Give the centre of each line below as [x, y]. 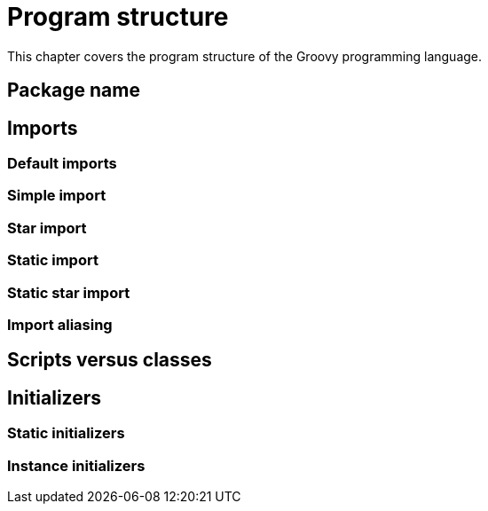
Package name [74, 90]
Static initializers [66, 433]
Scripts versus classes [110, 360]
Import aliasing [60, 324]
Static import [53, 260]
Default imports [62, 164]
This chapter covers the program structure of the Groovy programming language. [245, 56]
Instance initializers [76, 465]
